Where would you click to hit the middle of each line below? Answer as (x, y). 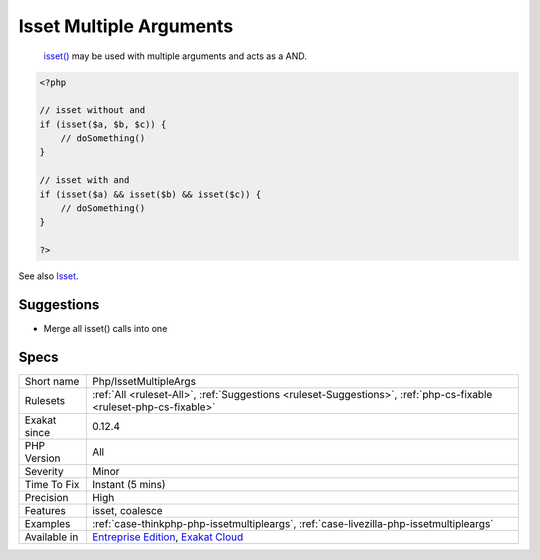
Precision (46, 498)
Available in (51, 537)
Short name (52, 382)
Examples (47, 524)
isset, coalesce (127, 511)
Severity (44, 472)
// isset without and (92, 110)
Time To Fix (52, 485)
